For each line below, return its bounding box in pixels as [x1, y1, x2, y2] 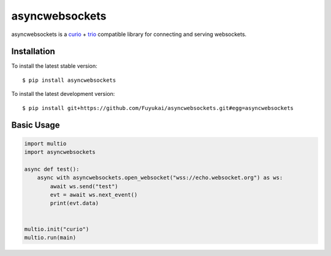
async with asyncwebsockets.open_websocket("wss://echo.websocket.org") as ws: [37, 174, 283, 181]
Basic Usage [11, 120, 60, 131]
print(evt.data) [50, 200, 99, 207]
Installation [11, 46, 55, 57]
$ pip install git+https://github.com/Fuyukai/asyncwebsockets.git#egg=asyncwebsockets [22, 104, 294, 111]
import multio [24, 140, 67, 147]
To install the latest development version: [11, 90, 115, 98]
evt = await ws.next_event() [50, 191, 138, 198]
